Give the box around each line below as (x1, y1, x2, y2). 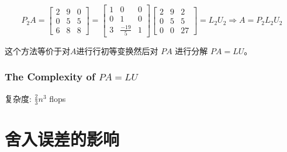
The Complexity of (5, 69, 95, 84)
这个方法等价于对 (5, 44, 70, 56)
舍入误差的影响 (5, 126, 120, 150)
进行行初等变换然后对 (76, 44, 158, 56)
